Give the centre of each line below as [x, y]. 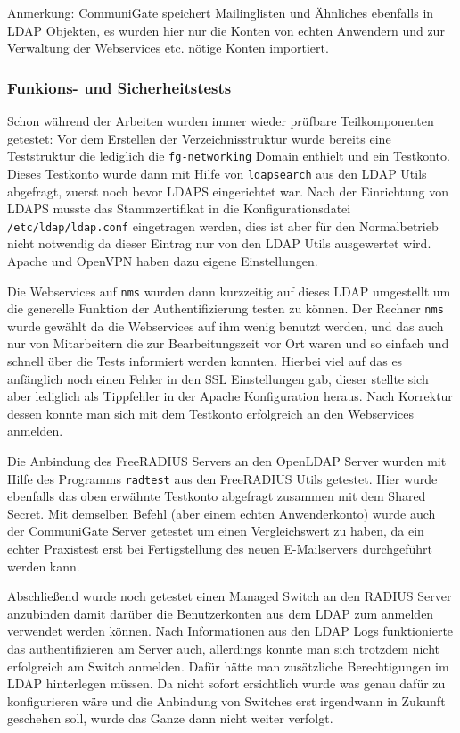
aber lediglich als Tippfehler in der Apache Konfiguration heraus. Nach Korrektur [230, 396]
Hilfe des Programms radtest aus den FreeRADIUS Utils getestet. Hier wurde [222, 478]
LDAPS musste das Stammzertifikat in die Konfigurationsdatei [179, 208]
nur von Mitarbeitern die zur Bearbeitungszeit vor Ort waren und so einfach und [228, 343]
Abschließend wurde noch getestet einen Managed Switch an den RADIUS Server [230, 596]
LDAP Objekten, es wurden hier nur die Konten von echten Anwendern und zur [226, 30]
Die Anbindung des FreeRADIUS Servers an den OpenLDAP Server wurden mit [227, 461]
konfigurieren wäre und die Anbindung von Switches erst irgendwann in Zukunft [226, 700]
